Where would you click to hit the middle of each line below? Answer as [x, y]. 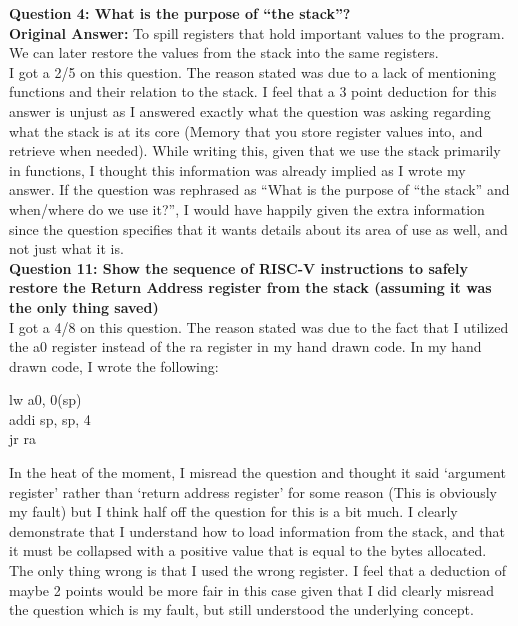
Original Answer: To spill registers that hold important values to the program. [257, 32]
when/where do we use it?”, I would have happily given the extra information [247, 208]
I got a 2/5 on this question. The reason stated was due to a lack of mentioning [252, 71]
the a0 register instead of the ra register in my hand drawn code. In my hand [245, 346]
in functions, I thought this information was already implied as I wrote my [237, 169]
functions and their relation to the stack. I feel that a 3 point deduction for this [253, 91]
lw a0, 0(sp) [45, 399]
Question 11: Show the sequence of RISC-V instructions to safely [238, 267]
